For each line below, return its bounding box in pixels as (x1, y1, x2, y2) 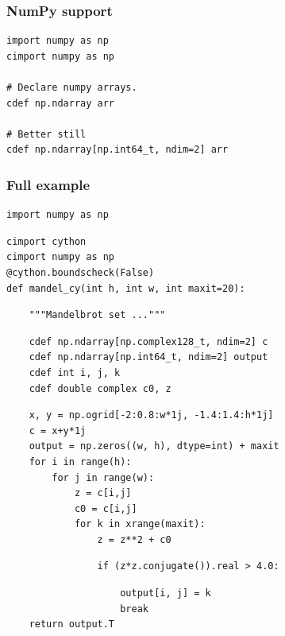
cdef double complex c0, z (29, 382, 171, 394)
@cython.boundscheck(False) (6, 266, 155, 278)
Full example (6, 174, 91, 194)
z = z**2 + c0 (97, 533, 171, 545)
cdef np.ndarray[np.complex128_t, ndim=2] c (29, 335, 268, 347)
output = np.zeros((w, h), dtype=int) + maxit (29, 440, 279, 452)
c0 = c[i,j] (74, 502, 137, 514)
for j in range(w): (52, 471, 155, 483)
